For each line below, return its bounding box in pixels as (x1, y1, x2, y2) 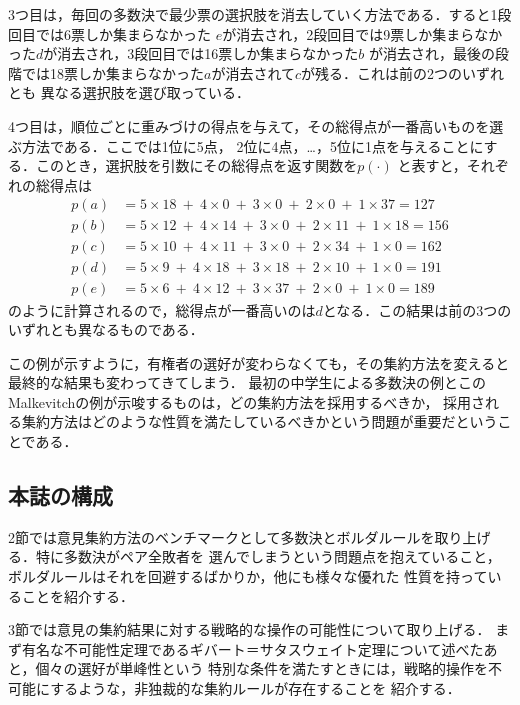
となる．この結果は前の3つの (322, 299, 512, 320)
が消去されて (211, 62, 295, 83)
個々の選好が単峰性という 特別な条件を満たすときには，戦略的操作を (35, 658, 489, 679)
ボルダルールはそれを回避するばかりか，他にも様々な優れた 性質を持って (8, 566, 488, 587)
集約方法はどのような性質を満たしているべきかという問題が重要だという (21, 411, 498, 432)
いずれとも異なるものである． (8, 319, 204, 340)
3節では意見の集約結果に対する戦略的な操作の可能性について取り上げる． (8, 619, 491, 640)
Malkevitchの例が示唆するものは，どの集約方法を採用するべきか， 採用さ (8, 391, 486, 412)
